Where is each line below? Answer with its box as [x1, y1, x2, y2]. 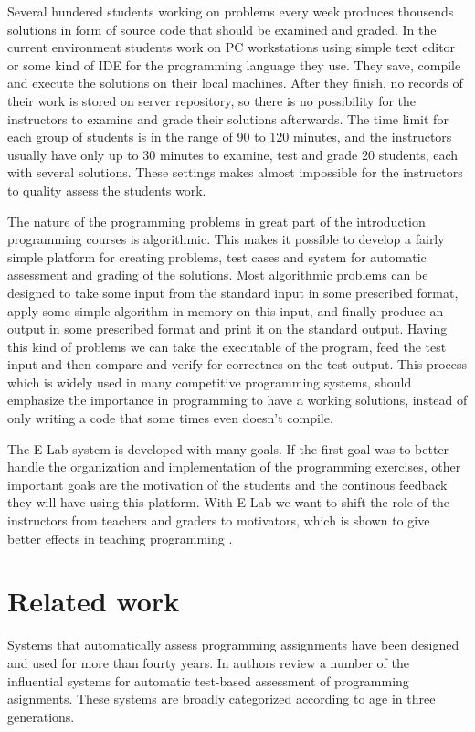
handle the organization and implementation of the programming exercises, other [7, 457, 461, 476]
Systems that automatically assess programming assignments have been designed [7, 635, 459, 654]
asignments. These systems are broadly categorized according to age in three [7, 689, 436, 708]
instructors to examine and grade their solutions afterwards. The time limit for [7, 109, 449, 128]
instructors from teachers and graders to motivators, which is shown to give [7, 511, 430, 530]
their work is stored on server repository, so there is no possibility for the [7, 90, 417, 110]
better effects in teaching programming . [7, 528, 233, 547]
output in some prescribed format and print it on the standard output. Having [7, 319, 448, 338]
